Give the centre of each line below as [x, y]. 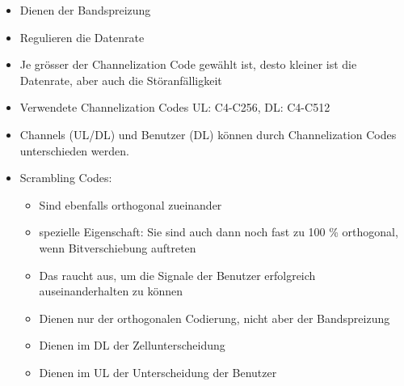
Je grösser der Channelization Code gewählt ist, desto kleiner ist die [188, 64]
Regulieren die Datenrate [82, 37]
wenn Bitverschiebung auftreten [118, 247]
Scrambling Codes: [66, 178]
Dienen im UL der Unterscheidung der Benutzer [158, 372]
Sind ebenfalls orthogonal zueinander [130, 204]
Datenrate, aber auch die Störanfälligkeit [121, 80]
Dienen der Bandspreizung [85, 10]
